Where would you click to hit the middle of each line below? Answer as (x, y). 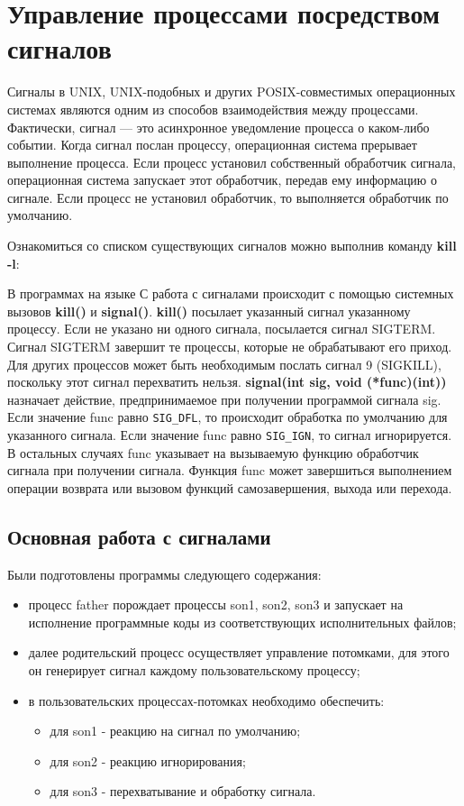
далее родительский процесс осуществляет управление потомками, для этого (239, 652)
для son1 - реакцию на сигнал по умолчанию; (175, 731)
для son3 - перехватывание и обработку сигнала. (183, 791)
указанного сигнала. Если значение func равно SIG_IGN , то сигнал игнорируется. (230, 435)
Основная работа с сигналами (139, 536)
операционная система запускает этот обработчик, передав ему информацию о (222, 180)
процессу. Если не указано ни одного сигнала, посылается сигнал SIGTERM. (222, 329)
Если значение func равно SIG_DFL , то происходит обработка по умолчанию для (227, 417)
